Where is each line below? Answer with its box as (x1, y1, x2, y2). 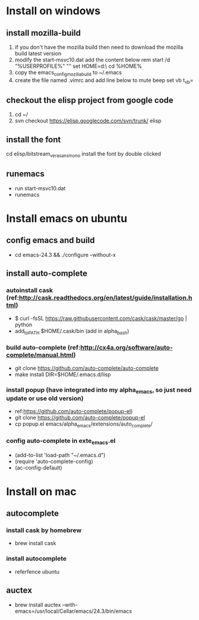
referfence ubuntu (14, 568, 59, 575)
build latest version (14, 50, 62, 57)
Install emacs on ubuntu (6, 212, 128, 225)
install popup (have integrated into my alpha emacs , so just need (6, 385, 192, 395)
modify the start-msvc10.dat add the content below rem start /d (14, 56, 170, 63)
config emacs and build (6, 235, 95, 246)
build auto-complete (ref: (6, 344, 81, 352)
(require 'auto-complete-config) (14, 458, 93, 465)
